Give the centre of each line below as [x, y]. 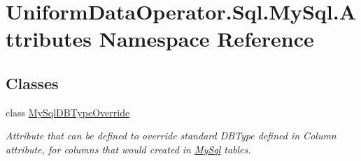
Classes [32, 83]
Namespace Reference [206, 39]
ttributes [49, 39]
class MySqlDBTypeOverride [68, 112]
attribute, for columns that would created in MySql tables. [128, 149]
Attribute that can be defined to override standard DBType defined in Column [171, 136]
